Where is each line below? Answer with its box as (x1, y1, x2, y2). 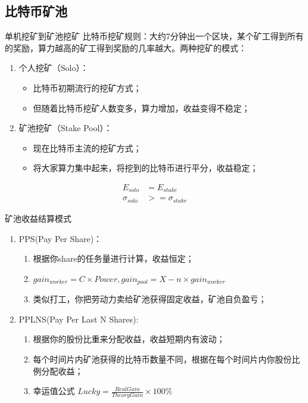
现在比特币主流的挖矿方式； (33, 141, 142, 154)
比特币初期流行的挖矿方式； (33, 81, 142, 94)
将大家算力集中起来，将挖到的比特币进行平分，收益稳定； (33, 162, 259, 174)
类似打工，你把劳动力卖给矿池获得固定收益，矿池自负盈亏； (33, 293, 267, 305)
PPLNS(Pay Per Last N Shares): (18, 312, 139, 325)
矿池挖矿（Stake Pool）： (18, 122, 113, 134)
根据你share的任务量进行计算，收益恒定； (33, 252, 194, 265)
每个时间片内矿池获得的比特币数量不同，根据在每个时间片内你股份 (33, 352, 292, 365)
